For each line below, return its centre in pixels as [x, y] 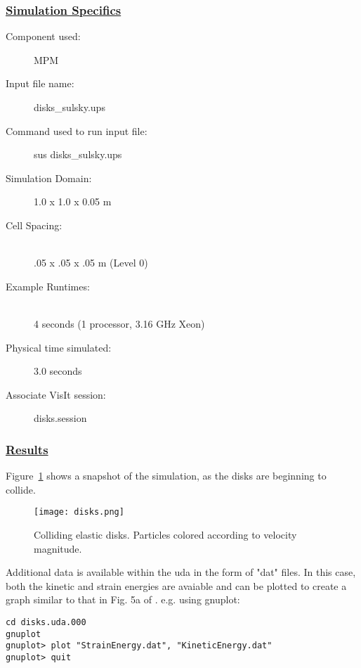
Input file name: [40, 83]
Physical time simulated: [59, 347]
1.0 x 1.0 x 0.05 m [73, 201]
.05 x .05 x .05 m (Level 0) [91, 263]
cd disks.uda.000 [46, 622]
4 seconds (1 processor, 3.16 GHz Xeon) [119, 323]
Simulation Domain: [49, 178]
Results [27, 449]
